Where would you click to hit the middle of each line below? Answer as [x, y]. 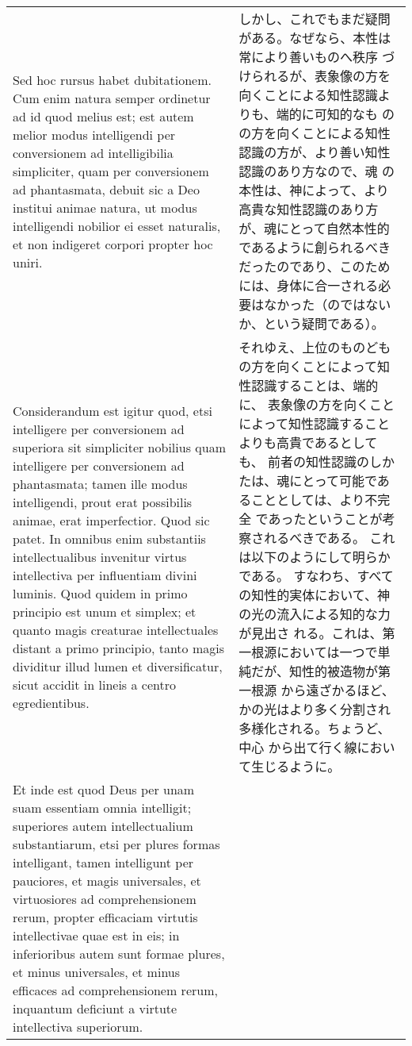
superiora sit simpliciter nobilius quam [119, 447]
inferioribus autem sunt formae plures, [119, 954]
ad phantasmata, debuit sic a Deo [106, 189]
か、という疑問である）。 [311, 323]
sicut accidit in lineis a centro [94, 684]
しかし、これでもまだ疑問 [315, 19]
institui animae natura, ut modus [105, 207]
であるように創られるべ [309, 247]
